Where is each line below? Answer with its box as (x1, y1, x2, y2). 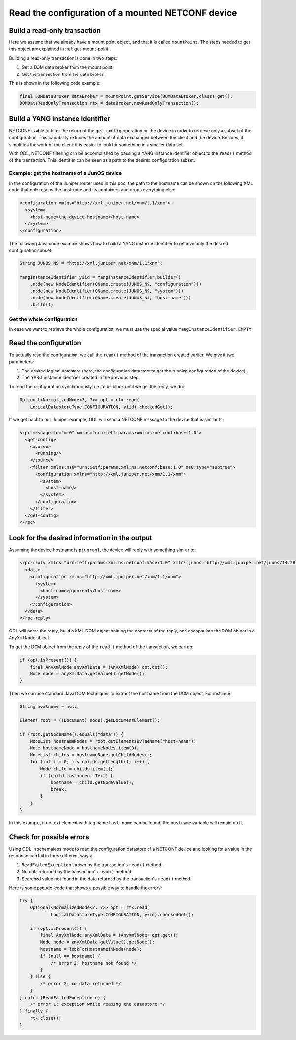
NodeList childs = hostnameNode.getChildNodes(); (30, 752, 152, 758)
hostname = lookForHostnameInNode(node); (40, 946, 142, 952)
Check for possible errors (9, 833, 90, 841)
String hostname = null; (19, 704, 80, 709)
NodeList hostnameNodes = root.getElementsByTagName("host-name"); (30, 738, 197, 744)
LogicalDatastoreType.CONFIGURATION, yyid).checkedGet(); (50, 912, 194, 917)
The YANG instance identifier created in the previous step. (21, 375, 140, 381)
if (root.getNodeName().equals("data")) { (19, 731, 124, 737)
